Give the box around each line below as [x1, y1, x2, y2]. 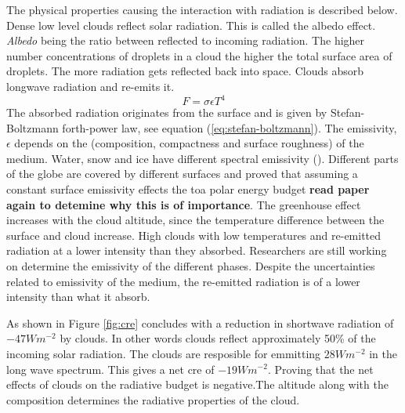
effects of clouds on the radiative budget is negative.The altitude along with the [6, 376, 389, 393]
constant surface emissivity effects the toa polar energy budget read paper [6, 181, 370, 197]
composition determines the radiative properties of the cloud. [6, 391, 300, 408]
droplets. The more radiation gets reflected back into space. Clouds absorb [6, 63, 363, 79]
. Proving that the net [267, 360, 374, 377]
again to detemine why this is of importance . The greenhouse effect [6, 196, 361, 212]
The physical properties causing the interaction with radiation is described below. [6, 2, 398, 17]
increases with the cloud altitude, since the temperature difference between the [6, 212, 385, 228]
